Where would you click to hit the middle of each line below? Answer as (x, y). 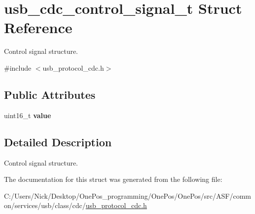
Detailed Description (58, 142)
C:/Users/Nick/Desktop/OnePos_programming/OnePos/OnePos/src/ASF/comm (127, 195)
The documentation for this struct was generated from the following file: (113, 179)
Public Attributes (50, 94)
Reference (38, 27)
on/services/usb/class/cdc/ (45, 205)
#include (18, 67)
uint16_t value (28, 115)
